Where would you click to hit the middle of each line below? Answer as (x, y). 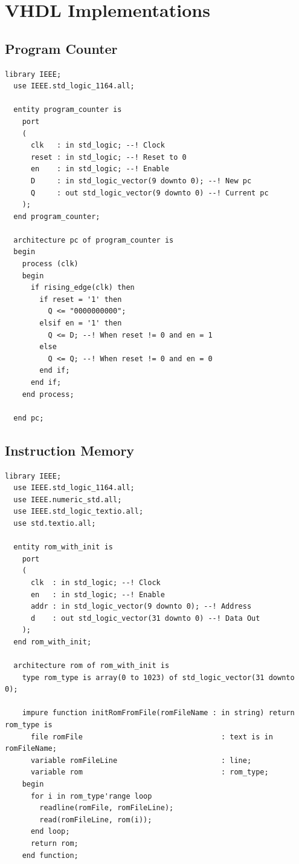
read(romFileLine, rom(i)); (96, 820)
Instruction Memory (70, 450)
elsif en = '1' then (81, 323)
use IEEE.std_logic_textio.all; (79, 512)
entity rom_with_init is (63, 547)
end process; (48, 394)
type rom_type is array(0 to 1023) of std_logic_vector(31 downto (158, 677)
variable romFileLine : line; (141, 760)
